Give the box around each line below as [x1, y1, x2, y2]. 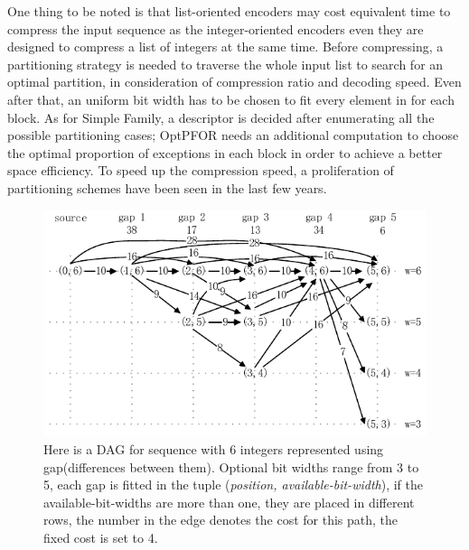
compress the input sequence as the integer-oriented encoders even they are [7, 19, 424, 38]
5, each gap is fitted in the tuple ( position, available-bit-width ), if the [43, 475, 423, 494]
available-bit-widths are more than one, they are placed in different [43, 492, 415, 511]
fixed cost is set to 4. [43, 527, 158, 546]
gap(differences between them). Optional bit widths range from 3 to [43, 457, 419, 476]
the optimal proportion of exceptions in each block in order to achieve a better [7, 143, 443, 162]
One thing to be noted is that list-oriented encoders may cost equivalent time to [7, 2, 451, 20]
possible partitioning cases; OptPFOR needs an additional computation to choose [7, 126, 459, 144]
